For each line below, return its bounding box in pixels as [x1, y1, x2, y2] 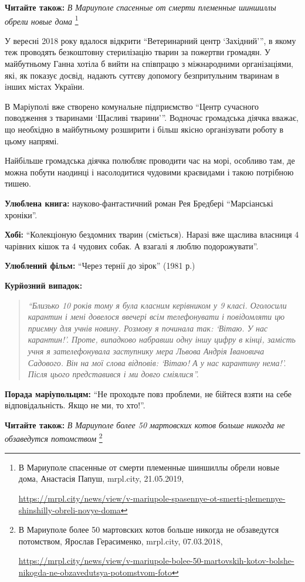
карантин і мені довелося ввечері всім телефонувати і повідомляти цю [28, 310, 285, 323]
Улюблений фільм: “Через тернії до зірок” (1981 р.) [5, 259, 195, 272]
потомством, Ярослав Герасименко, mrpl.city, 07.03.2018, [18, 534, 223, 547]
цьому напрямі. [5, 134, 59, 147]
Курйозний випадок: [5, 279, 83, 291]
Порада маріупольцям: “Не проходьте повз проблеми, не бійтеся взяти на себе [5, 387, 292, 400]
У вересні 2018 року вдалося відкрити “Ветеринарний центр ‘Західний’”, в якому [5, 34, 296, 46]
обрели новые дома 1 [5, 13, 79, 27]
